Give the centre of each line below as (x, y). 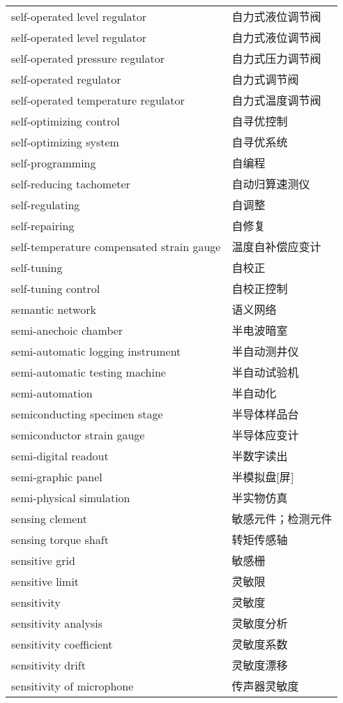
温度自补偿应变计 (276, 247)
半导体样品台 (265, 414)
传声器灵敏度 (265, 686)
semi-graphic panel (57, 476)
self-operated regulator (66, 79)
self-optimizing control (66, 121)
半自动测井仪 (265, 351)
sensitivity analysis (57, 623)
